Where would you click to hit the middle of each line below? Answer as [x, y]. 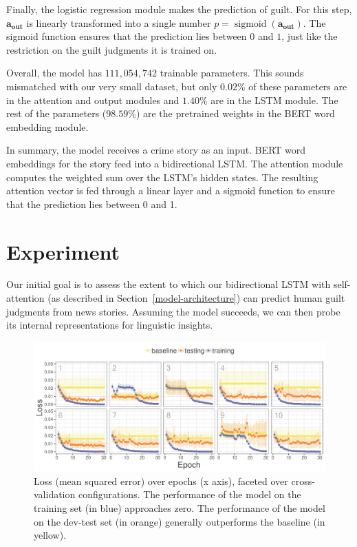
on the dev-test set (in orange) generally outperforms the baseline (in [180, 521]
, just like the [310, 36]
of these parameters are [298, 86]
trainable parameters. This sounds [232, 73]
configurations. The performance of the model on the [190, 494]
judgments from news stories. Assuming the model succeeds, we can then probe [173, 311]
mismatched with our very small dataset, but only [112, 86]
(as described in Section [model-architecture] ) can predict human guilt [196, 298]
